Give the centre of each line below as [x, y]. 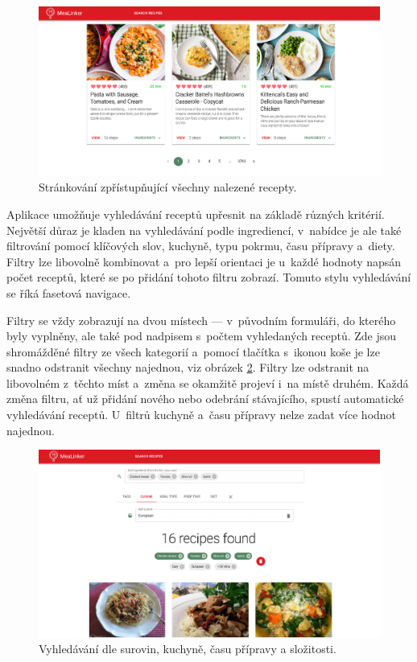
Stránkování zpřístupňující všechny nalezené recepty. [168, 187]
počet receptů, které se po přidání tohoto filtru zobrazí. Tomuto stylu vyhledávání [209, 277]
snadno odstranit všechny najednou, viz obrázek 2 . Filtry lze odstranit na [188, 367]
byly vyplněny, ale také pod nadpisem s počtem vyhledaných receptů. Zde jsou [202, 336]
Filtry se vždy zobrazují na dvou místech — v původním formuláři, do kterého [201, 320]
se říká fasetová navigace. [69, 292]
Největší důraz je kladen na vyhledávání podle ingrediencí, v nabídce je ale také [204, 230]
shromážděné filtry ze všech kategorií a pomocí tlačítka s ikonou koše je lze [193, 351]
